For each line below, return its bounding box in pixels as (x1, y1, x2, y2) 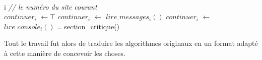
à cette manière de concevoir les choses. (4, 47, 125, 58)
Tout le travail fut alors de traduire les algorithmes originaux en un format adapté (4, 38, 258, 48)
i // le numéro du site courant (4, 1, 97, 12)
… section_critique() (57, 21, 120, 31)
